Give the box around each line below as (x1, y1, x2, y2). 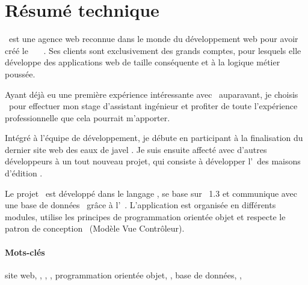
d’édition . (5, 167, 43, 179)
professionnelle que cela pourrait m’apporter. (5, 111, 170, 124)
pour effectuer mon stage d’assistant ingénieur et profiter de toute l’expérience (8, 100, 298, 112)
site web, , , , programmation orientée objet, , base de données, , (5, 268, 242, 281)
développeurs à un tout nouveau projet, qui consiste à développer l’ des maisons (5, 155, 301, 167)
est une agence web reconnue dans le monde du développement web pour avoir (8, 32, 298, 45)
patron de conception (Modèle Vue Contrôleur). (5, 222, 185, 235)
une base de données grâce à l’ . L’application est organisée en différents (5, 199, 276, 211)
